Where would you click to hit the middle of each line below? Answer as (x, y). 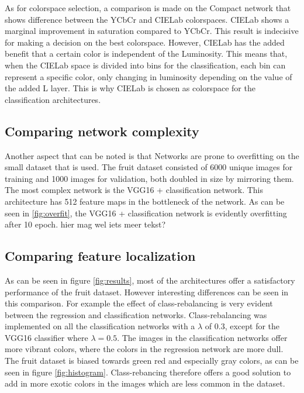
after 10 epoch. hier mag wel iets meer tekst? (85, 224)
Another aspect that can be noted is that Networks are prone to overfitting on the (152, 155)
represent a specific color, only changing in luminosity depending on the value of (148, 76)
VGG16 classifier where (46, 337)
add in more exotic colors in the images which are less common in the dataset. (145, 383)
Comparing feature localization (100, 256)
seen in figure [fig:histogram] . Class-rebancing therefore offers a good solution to (148, 372)
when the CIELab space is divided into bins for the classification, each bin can (145, 65)
